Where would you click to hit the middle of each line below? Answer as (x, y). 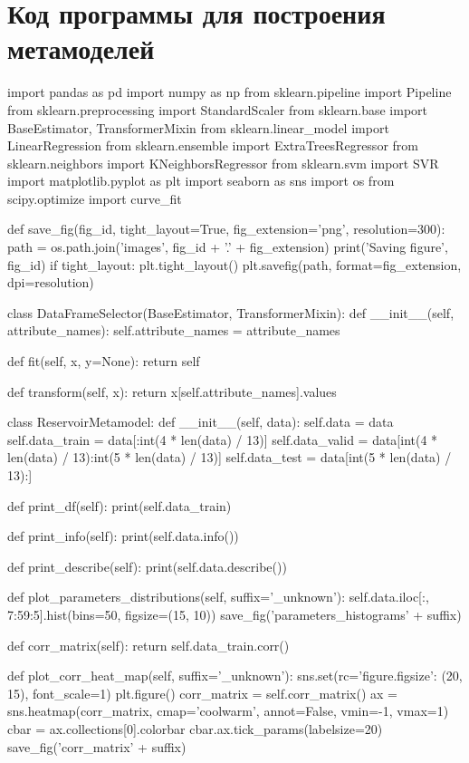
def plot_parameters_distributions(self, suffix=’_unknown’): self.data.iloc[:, (218, 597)
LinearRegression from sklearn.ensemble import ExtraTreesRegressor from (213, 145)
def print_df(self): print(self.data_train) (120, 505)
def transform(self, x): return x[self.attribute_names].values (172, 391)
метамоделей (81, 48)
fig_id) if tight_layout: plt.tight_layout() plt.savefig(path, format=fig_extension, (234, 264)
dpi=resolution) (51, 282)
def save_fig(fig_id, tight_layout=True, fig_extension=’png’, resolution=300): (226, 229)
